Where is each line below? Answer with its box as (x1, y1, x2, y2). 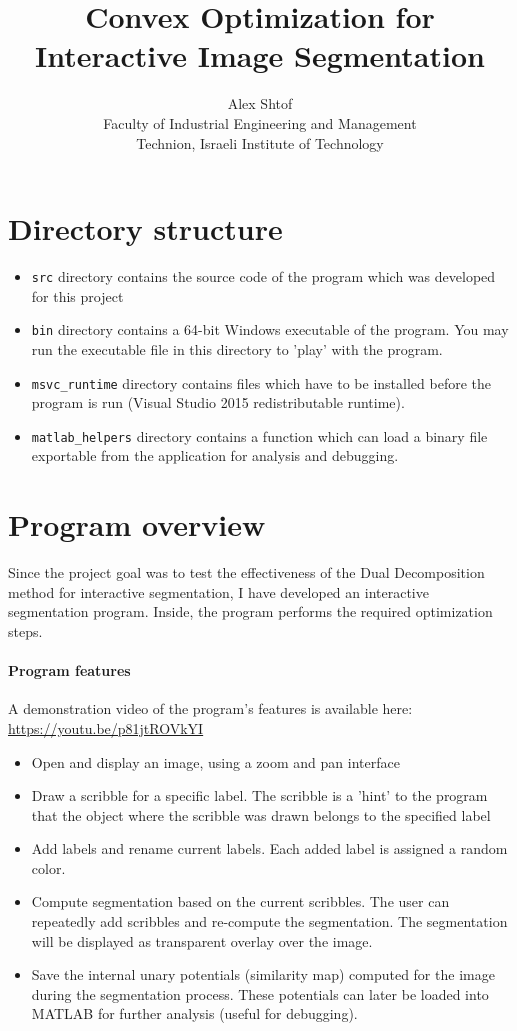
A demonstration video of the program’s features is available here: (8, 698, 413, 719)
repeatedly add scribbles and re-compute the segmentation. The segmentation (31, 911, 508, 932)
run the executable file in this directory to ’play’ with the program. (31, 338, 443, 359)
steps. (8, 620, 43, 641)
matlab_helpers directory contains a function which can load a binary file (31, 425, 488, 446)
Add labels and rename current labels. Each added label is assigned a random (31, 838, 508, 859)
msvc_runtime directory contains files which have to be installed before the (31, 372, 491, 393)
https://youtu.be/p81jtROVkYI (8, 717, 204, 738)
